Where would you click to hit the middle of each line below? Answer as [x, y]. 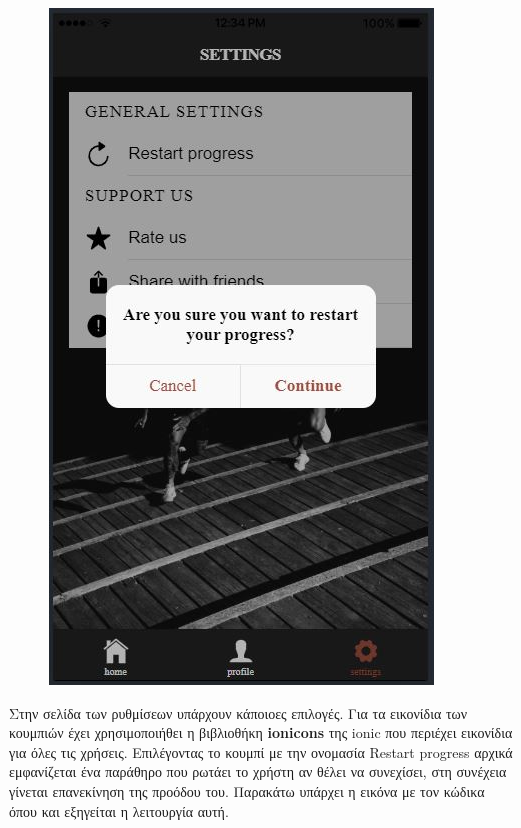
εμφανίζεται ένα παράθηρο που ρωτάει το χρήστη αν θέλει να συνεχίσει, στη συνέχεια [258, 771]
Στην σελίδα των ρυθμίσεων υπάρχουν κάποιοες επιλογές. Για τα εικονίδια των [238, 712]
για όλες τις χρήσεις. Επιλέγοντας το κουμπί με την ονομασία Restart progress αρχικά [261, 751]
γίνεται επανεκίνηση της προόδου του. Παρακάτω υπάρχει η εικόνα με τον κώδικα [247, 790]
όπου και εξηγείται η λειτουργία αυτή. [119, 810]
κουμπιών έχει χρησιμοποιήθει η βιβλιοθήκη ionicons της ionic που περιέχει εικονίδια [261, 732]
